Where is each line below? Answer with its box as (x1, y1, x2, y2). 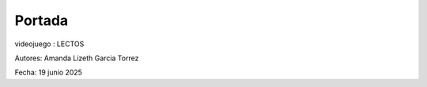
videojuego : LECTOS (14, 39, 85, 49)
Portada (14, 12, 69, 29)
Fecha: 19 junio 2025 (14, 67, 83, 78)
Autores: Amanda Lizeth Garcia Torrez (14, 53, 139, 63)
